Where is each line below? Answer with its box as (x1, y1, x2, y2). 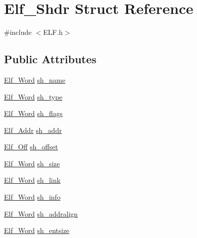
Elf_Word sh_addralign (4, 208, 78, 219)
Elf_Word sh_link (4, 175, 61, 185)
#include (4, 27, 32, 37)
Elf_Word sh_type (4, 91, 63, 102)
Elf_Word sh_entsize (4, 225, 70, 236)
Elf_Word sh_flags (4, 108, 63, 119)
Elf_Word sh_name (4, 74, 65, 85)
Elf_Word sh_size (4, 158, 60, 168)
